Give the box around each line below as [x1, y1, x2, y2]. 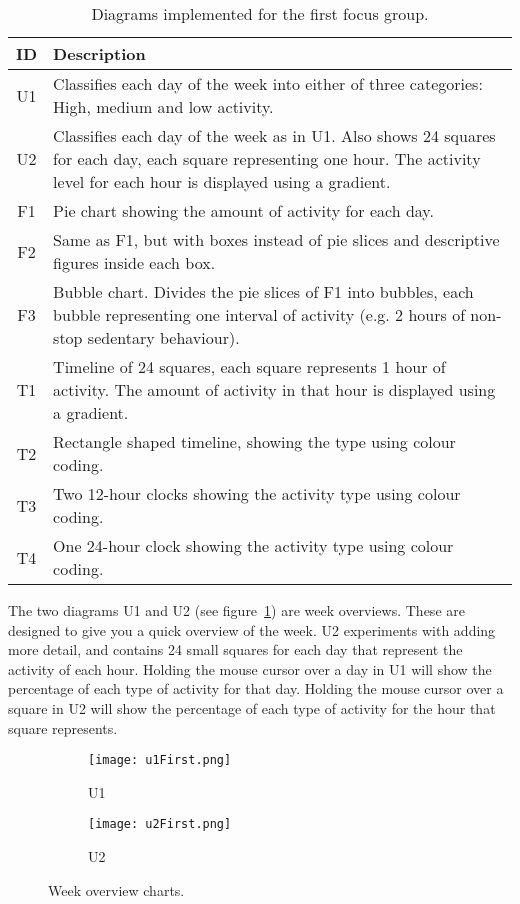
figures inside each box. [53, 251, 216, 274]
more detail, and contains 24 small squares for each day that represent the [8, 639, 463, 660]
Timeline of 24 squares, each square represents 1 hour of [53, 355, 446, 378]
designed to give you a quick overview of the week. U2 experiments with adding [8, 619, 496, 640]
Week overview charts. [48, 879, 185, 900]
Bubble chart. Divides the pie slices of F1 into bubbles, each [53, 280, 474, 303]
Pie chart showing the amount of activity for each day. [53, 199, 434, 222]
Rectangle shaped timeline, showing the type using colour [53, 430, 456, 453]
